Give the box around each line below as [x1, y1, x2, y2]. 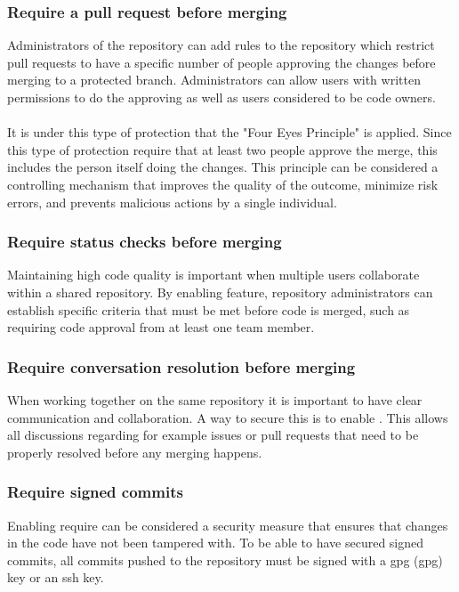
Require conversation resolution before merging [7, 355, 356, 377]
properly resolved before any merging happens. [7, 442, 262, 461]
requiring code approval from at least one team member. [7, 318, 315, 337]
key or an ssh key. [7, 568, 104, 587]
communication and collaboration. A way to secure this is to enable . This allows [7, 408, 448, 426]
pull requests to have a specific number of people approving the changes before [7, 53, 436, 71]
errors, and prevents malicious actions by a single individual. [7, 192, 337, 211]
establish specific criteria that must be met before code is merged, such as [7, 300, 410, 319]
